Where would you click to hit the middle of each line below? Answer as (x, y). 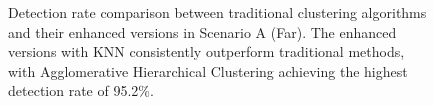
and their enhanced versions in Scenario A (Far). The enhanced (202, 31)
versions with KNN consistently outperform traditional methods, (206, 51)
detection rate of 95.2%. (81, 90)
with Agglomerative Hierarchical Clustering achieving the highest (208, 70)
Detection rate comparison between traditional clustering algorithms (217, 12)
